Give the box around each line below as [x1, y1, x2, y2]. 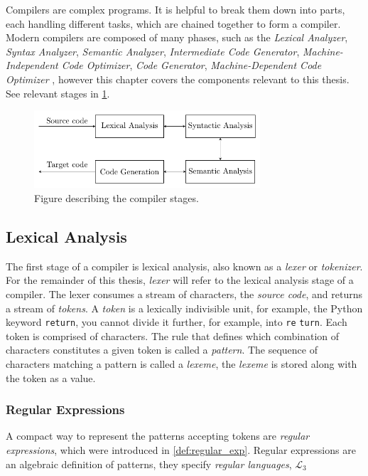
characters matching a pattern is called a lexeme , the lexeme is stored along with [6, 356, 357, 371]
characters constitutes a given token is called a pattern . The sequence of [6, 342, 318, 357]
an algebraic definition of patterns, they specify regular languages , [6, 456, 292, 471]
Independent [6, 58, 58, 73]
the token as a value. [6, 370, 96, 385]
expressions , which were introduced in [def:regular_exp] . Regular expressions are [6, 443, 356, 457]
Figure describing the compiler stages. [34, 190, 199, 205]
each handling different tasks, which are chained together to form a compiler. [6, 16, 341, 31]
